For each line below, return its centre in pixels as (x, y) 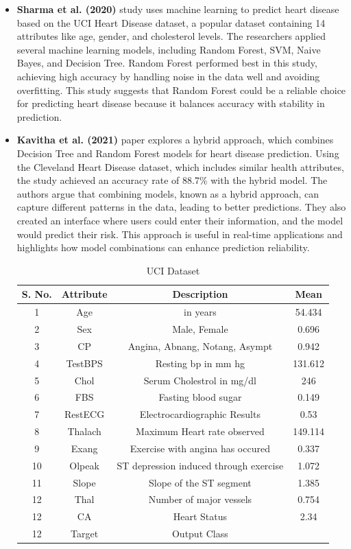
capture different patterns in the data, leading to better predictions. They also (181, 207)
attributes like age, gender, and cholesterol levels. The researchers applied (171, 36)
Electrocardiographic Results (200, 414)
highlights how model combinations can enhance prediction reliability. (163, 247)
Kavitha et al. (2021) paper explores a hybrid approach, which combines (175, 140)
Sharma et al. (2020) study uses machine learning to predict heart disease (178, 9)
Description (200, 294)
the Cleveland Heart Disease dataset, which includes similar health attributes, (180, 166)
